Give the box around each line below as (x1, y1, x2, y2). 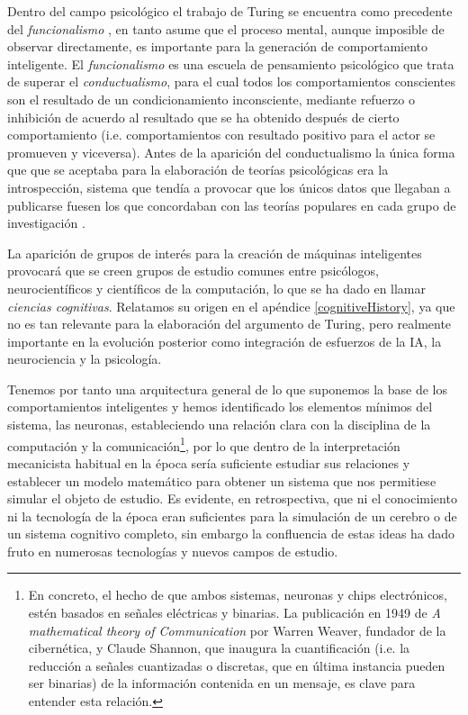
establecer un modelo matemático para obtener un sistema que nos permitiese (7, 471, 436, 490)
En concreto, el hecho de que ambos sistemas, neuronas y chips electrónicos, (28, 585, 447, 604)
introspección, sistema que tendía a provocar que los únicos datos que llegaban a (7, 177, 451, 196)
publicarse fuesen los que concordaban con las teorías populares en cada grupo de (7, 195, 456, 214)
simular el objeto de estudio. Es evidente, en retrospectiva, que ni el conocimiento (7, 489, 457, 508)
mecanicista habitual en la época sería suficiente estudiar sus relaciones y (7, 453, 410, 472)
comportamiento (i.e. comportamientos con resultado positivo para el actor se (7, 125, 436, 144)
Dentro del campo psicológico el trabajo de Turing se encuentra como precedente (7, 2, 453, 20)
